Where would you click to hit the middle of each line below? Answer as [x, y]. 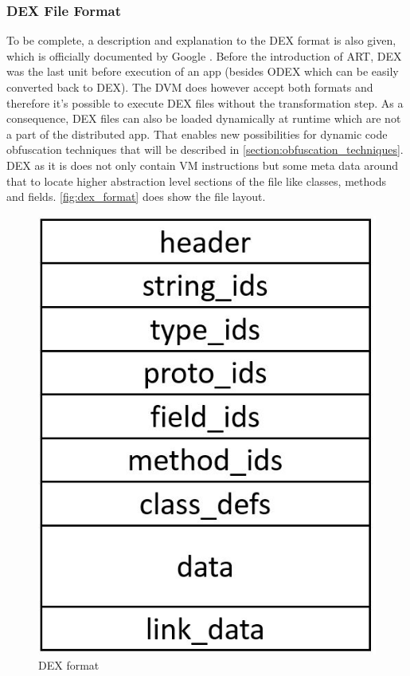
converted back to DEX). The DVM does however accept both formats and [190, 87]
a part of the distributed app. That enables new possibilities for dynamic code [197, 134]
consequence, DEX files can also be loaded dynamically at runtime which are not [204, 118]
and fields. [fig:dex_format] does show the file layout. [136, 197]
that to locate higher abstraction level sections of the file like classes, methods [196, 181]
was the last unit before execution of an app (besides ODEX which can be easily [203, 71]
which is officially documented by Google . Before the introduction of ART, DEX [204, 55]
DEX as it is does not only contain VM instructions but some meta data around [203, 165]
